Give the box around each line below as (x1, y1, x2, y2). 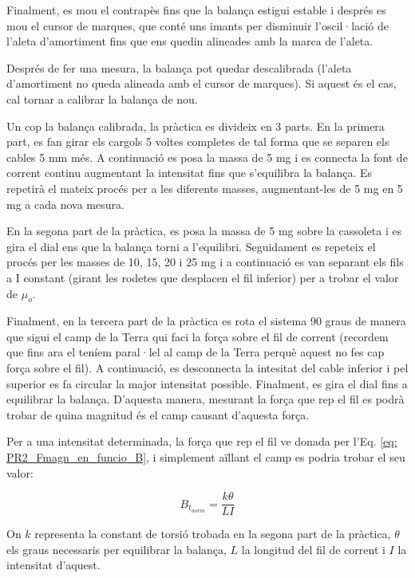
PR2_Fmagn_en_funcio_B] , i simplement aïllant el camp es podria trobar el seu (6, 449, 405, 466)
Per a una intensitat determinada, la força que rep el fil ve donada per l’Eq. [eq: (6, 433, 397, 450)
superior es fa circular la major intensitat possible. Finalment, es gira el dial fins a (6, 375, 408, 391)
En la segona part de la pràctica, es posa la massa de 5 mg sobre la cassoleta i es (6, 222, 402, 239)
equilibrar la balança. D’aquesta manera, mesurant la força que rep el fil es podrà (6, 391, 405, 407)
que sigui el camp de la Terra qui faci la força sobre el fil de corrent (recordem (6, 328, 389, 344)
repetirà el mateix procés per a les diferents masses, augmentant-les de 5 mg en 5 (6, 179, 403, 196)
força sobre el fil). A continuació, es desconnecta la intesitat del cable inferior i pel (6, 360, 409, 376)
